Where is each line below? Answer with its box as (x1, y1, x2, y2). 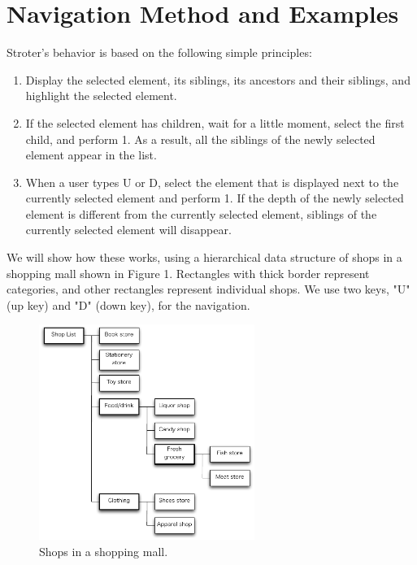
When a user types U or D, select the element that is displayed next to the (25, 173, 399, 190)
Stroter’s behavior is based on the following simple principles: (7, 44, 312, 61)
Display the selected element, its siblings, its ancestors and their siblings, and (25, 71, 410, 88)
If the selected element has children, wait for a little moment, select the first (25, 114, 405, 131)
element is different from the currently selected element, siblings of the (25, 205, 377, 222)
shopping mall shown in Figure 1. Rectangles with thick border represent (7, 264, 370, 281)
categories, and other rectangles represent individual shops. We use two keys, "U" (7, 280, 410, 298)
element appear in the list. (25, 146, 157, 163)
